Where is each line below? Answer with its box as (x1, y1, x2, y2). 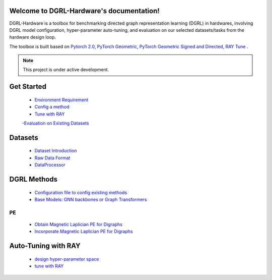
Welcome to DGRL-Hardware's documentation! (9, 7, 160, 15)
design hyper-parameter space (34, 256, 99, 262)
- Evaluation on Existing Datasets (22, 120, 89, 126)
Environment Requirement (34, 96, 89, 103)
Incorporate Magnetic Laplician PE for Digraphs (34, 229, 133, 235)
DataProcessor (34, 162, 65, 168)
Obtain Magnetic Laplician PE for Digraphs (34, 221, 123, 227)
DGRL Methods (9, 175, 58, 184)
